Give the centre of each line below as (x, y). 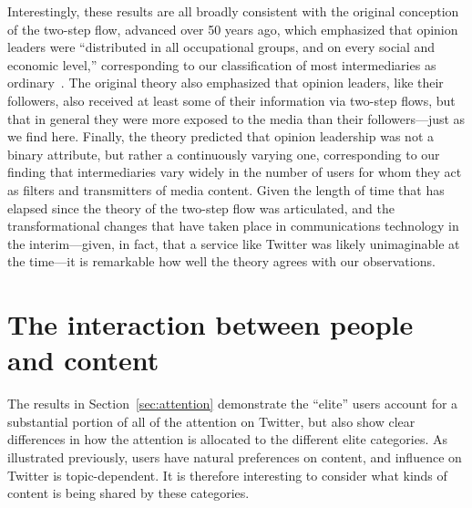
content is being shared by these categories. (128, 493)
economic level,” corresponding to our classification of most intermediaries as (222, 64)
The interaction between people (210, 324)
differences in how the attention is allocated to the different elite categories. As (227, 439)
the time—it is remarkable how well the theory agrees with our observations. (221, 261)
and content (83, 360)
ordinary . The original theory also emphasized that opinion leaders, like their (226, 83)
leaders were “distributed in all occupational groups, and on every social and (221, 47)
